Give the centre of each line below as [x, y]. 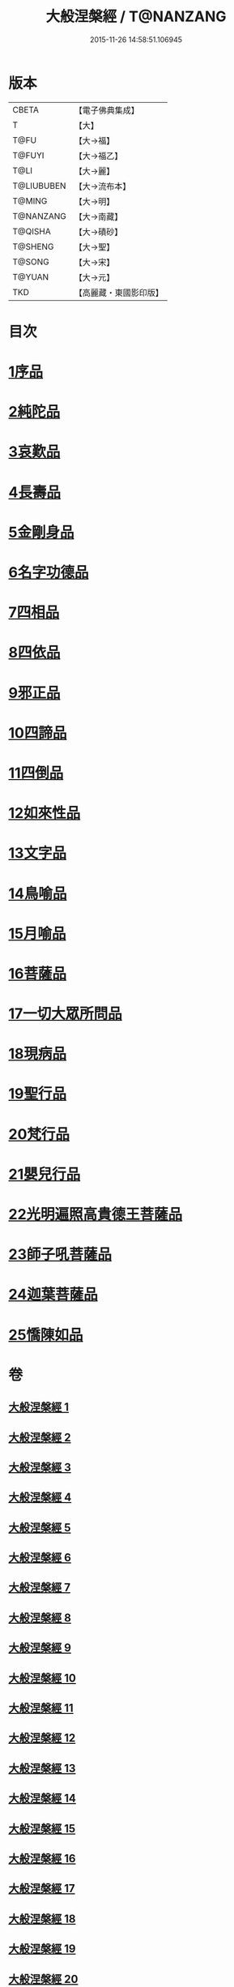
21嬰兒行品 [45, 1174]
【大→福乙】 [98, 156]
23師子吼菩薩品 [60, 1255]
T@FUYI [28, 155]
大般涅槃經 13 [42, 1768]
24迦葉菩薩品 [53, 1295]
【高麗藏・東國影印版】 [119, 293]
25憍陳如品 [46, 1335]
